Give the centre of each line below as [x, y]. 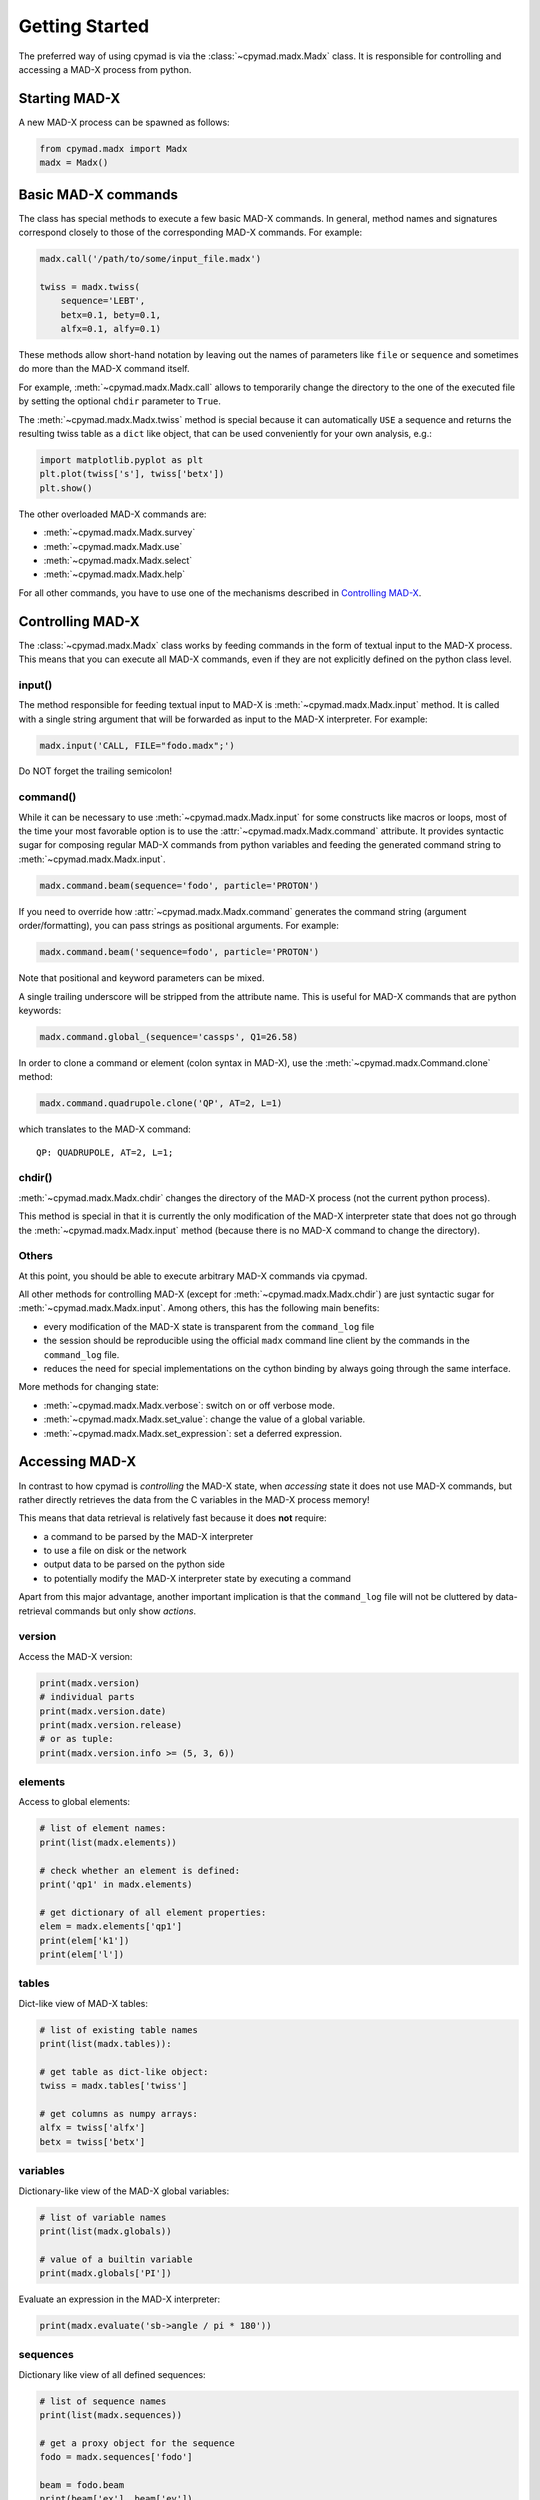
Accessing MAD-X [77, 1461]
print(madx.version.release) [111, 1724]
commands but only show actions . [125, 1611]
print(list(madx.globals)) [105, 2231]
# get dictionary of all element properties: [153, 1912]
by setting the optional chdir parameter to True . [120, 401]
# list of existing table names [119, 2029]
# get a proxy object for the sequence [137, 2443]
